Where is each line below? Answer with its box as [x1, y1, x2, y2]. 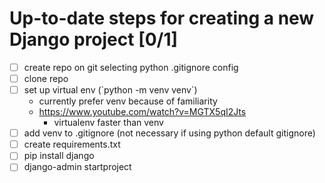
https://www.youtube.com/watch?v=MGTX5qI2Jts [38, 106, 247, 118]
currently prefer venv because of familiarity [38, 95, 218, 107]
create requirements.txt [23, 138, 121, 151]
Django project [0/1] [9, 28, 179, 51]
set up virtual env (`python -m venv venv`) [23, 84, 198, 96]
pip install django [23, 150, 95, 162]
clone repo [23, 73, 69, 84]
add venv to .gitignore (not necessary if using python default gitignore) [23, 127, 316, 139]
